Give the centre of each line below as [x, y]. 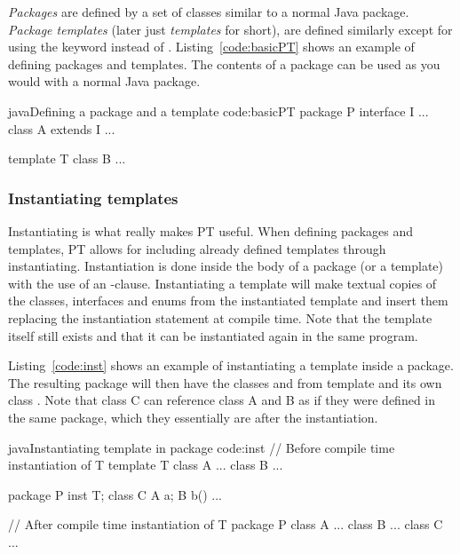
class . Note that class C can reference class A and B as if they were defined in [222, 400]
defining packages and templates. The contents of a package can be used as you [224, 63]
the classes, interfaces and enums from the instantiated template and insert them [228, 301]
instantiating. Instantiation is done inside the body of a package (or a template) [226, 266]
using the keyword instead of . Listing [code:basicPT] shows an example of [211, 47]
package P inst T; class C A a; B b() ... [115, 494]
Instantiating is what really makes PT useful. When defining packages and [211, 230]
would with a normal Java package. [104, 81]
